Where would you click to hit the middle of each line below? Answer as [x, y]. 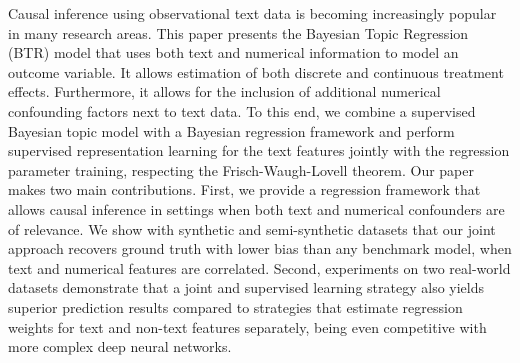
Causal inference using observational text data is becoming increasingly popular [252, 13]
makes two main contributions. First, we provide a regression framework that [244, 189]
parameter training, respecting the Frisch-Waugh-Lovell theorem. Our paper [241, 169]
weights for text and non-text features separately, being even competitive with [247, 326]
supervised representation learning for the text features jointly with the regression [259, 150]
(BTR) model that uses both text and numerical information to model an [233, 52]
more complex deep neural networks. [120, 346]
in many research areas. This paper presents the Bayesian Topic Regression [238, 32]
